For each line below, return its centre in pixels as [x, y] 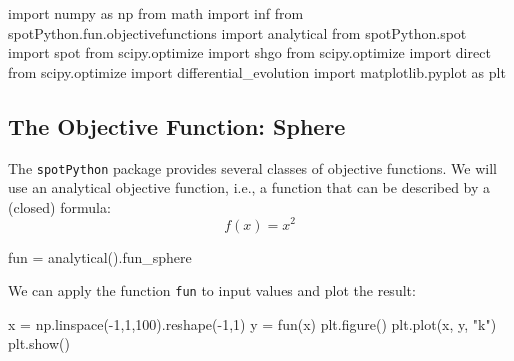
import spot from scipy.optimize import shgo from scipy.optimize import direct [249, 52]
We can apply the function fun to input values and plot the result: [212, 290]
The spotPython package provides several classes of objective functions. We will [252, 167]
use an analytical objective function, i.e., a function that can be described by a [249, 187]
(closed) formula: [59, 206]
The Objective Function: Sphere [177, 125]
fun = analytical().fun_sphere [100, 256]
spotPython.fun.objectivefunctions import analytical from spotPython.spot [237, 32]
